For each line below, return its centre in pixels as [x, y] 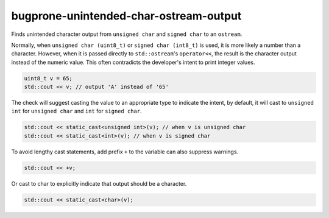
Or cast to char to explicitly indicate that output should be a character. [99, 183]
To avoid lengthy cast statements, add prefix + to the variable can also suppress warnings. [125, 152]
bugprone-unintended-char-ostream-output [126, 16]
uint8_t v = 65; [48, 78]
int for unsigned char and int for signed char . [77, 111]
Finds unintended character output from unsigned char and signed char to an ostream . [127, 34]
